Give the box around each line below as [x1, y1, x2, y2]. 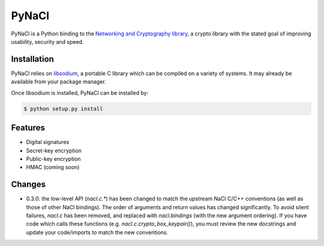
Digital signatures [26, 139, 70, 146]
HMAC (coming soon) [26, 164, 80, 171]
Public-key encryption [26, 155, 81, 162]
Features [11, 123, 45, 133]
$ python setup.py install [23, 105, 103, 112]
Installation [11, 54, 54, 64]
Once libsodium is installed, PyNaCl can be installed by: [11, 89, 149, 96]
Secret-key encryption [26, 147, 82, 154]
